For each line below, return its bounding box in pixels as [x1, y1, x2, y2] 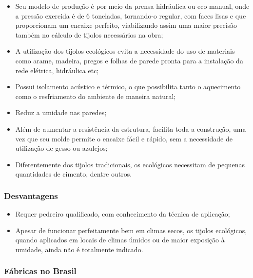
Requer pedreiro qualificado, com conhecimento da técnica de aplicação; [15, 209, 230, 219]
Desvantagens [4, 189, 58, 201]
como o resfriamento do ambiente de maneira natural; [15, 91, 176, 101]
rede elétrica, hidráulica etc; [15, 65, 99, 75]
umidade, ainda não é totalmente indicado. [15, 244, 143, 254]
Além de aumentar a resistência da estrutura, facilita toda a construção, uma [15, 123, 246, 134]
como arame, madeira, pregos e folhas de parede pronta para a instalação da [15, 55, 243, 65]
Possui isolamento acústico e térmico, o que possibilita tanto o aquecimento [15, 81, 241, 92]
